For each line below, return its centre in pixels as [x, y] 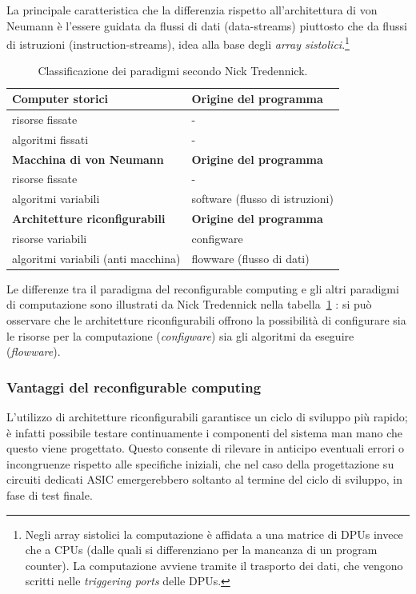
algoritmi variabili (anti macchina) [96, 258]
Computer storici [60, 99]
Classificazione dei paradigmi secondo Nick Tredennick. [173, 71]
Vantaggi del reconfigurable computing [134, 387]
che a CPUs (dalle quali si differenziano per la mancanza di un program [201, 550]
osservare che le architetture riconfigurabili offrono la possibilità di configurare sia [206, 320]
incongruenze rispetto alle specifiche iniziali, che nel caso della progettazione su [200, 463]
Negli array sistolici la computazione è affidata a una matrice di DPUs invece [214, 534]
